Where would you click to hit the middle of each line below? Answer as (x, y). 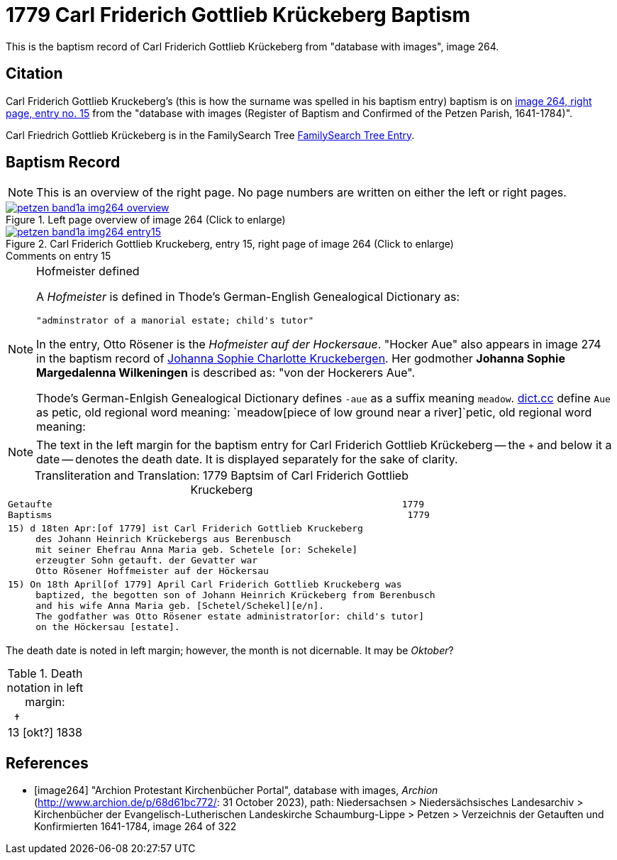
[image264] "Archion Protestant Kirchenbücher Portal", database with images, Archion (236, 790)
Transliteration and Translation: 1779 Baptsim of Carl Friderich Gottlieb (221, 476)
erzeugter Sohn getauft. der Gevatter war (147, 561)
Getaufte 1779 (216, 505)
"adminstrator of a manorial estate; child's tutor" (175, 321)
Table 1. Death (45, 674)
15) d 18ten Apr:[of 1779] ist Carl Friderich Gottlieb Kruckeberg (185, 529)
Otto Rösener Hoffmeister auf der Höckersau (152, 571)
